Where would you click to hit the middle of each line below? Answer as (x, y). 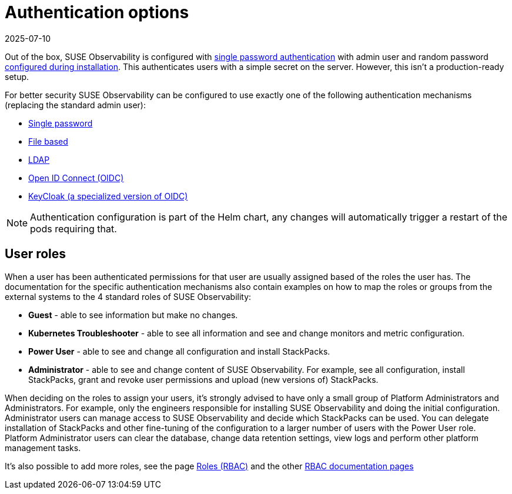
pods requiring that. (73, 228)
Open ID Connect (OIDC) (76, 178)
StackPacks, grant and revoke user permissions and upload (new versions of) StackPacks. (203, 379)
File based (48, 141)
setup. (17, 76)
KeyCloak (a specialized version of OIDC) (108, 196)
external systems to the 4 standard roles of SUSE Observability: (128, 296)
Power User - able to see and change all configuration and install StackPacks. (179, 351)
